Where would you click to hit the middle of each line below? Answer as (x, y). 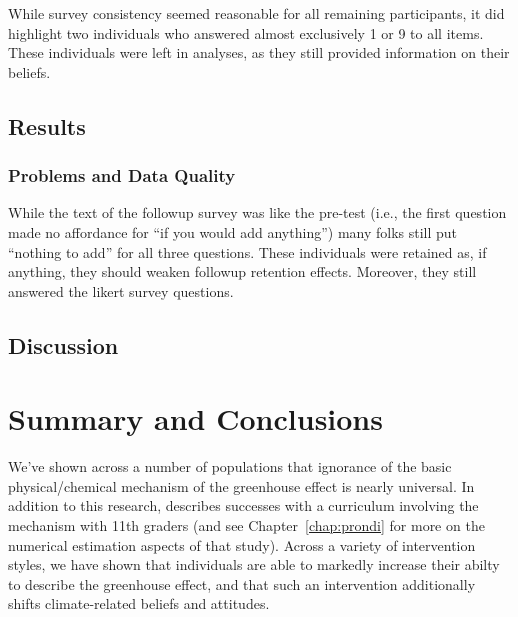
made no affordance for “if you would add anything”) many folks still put (233, 231)
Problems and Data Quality (122, 175)
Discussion (63, 344)
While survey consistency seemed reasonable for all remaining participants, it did (256, 13)
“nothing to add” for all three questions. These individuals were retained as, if (247, 251)
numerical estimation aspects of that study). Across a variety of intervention (242, 544)
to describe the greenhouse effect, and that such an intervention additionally (242, 583)
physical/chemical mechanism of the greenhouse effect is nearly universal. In (241, 485)
